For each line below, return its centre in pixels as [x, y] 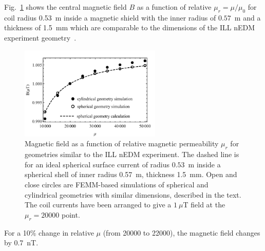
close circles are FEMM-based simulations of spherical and [117, 184]
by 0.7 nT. [21, 243]
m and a [248, 17]
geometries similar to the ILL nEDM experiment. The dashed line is [132, 154]
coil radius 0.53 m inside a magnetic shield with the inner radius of [110, 17]
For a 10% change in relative [49, 232]
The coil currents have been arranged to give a [98, 205]
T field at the [204, 205]
